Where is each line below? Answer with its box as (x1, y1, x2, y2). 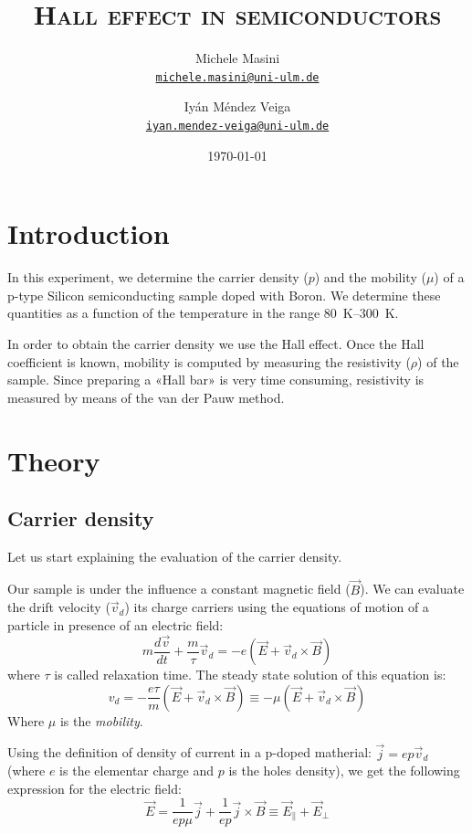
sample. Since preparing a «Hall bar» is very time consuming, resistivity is (7, 370, 425, 389)
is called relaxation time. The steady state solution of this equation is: (54, 665, 446, 684)
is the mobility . (59, 711, 143, 730)
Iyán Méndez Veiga (184, 97, 291, 116)
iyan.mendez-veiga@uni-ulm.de (145, 119, 330, 132)
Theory (7, 441, 100, 479)
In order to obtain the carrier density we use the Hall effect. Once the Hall (7, 333, 425, 353)
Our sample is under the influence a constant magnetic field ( (7, 579, 351, 598)
